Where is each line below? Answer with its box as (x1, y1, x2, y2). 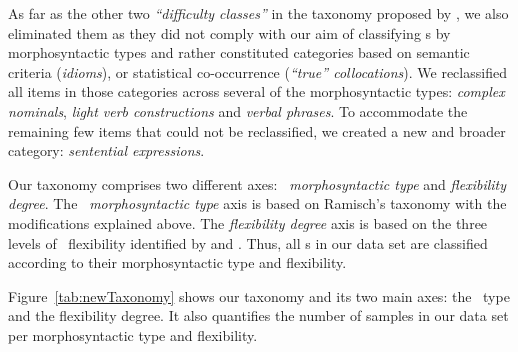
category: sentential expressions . (8, 140, 205, 161)
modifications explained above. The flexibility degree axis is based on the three (8, 212, 488, 233)
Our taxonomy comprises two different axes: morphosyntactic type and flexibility (8, 173, 507, 194)
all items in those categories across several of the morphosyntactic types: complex (8, 81, 505, 102)
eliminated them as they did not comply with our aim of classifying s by (8, 22, 451, 43)
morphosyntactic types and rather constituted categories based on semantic (8, 42, 470, 63)
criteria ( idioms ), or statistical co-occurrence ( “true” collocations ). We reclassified (8, 61, 507, 82)
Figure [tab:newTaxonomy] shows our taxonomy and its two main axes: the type (8, 285, 510, 306)
